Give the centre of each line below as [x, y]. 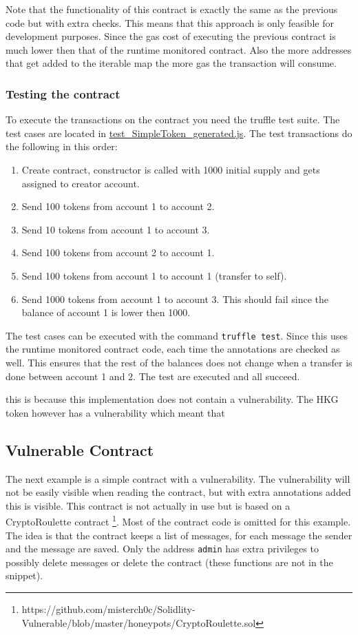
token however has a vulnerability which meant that [115, 412]
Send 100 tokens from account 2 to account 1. [118, 252]
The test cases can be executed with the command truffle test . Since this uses [177, 335]
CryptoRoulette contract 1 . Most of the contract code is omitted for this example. [178, 520]
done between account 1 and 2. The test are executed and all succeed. [153, 376]
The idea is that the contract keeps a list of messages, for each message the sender [179, 535]
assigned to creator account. [81, 183]
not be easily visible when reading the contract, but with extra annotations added [178, 492]
